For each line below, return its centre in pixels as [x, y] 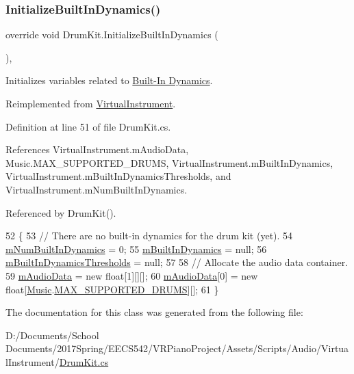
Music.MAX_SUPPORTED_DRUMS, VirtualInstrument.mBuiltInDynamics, [169, 162]
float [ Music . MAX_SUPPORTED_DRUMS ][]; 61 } [112, 289]
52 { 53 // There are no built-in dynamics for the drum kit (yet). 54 [149, 236]
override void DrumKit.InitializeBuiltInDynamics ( [112, 35]
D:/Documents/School [52, 335]
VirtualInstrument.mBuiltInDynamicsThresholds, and [118, 176]
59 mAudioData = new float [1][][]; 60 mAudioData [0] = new [132, 275]
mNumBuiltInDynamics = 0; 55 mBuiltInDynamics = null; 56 [136, 249]
